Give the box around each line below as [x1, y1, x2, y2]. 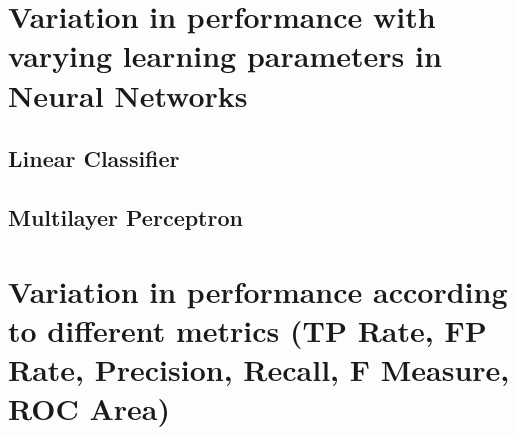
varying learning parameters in [8, 35, 442, 76]
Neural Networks [8, 74, 248, 115]
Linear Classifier [8, 143, 180, 174]
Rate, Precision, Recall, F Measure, [8, 348, 510, 389]
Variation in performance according [8, 270, 508, 311]
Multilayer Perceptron [8, 201, 243, 232]
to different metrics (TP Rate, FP [8, 309, 487, 350]
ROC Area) [8, 388, 170, 429]
